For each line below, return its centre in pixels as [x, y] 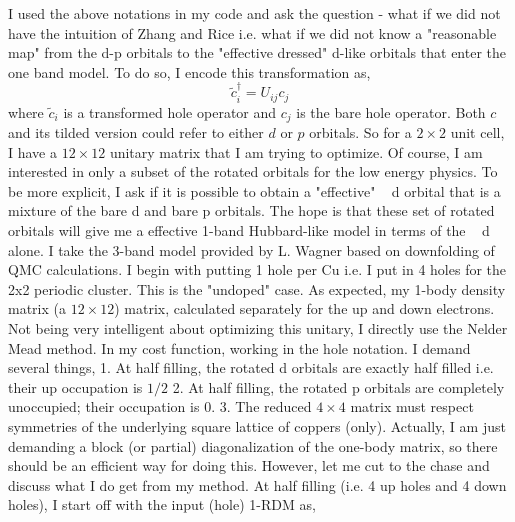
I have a [32, 151]
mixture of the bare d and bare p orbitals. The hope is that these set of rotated [251, 210]
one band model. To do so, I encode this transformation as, [189, 71]
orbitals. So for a [360, 132]
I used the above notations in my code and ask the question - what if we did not [254, 13]
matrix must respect [412, 406]
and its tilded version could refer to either [136, 132]
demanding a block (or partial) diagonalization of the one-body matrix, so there [253, 445]
